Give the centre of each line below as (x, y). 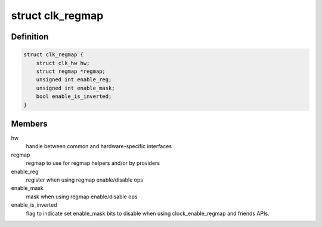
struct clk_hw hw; (63, 63)
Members (29, 123)
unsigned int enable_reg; (74, 80)
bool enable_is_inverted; (74, 96)
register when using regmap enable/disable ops (84, 180)
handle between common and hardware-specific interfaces (99, 146)
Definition (30, 37)
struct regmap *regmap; (71, 71)
